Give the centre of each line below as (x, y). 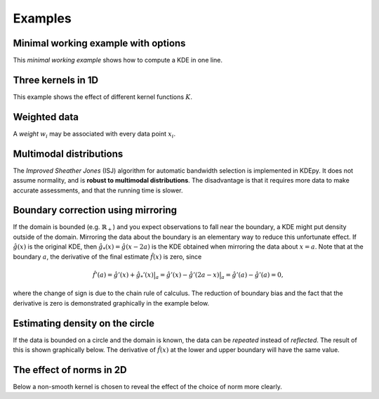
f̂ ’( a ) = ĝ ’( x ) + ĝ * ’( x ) (123, 275)
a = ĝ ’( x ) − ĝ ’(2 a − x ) (187, 275)
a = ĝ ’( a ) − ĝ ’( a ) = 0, (252, 275)
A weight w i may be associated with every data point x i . (94, 135)
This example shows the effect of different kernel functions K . (103, 97)
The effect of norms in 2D (70, 370)
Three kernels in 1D (56, 80)
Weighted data (46, 117)
